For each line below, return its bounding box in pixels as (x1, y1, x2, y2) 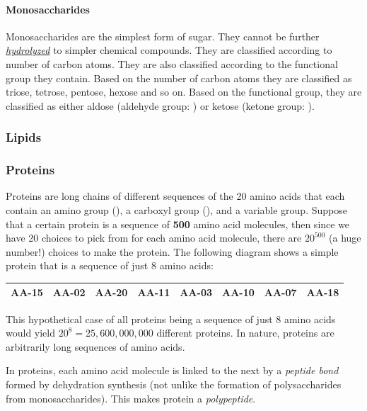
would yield (6, 325, 56, 340)
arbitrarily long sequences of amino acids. (6, 339, 185, 354)
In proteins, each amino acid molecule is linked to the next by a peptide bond (6, 363, 339, 378)
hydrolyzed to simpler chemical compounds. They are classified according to (6, 43, 332, 57)
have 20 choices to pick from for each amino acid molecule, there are (6, 230, 302, 245)
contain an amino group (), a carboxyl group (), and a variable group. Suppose (6, 203, 347, 218)
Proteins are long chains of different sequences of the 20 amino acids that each (6, 188, 345, 203)
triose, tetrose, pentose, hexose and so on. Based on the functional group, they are (6, 84, 362, 99)
